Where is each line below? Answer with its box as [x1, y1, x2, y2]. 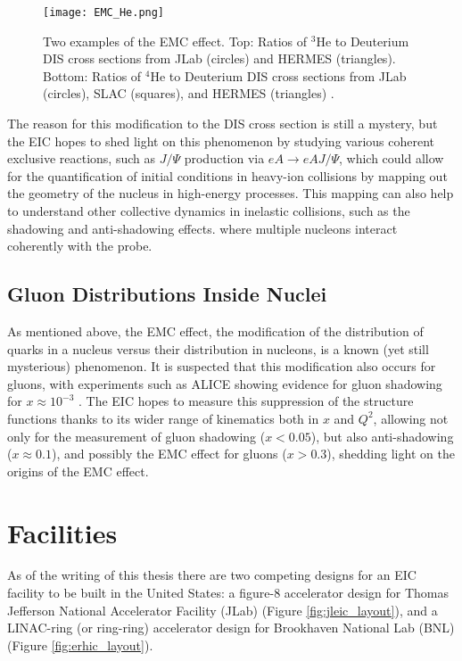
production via [184, 149, 265, 168]
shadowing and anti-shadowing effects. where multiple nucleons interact [7, 219, 398, 237]
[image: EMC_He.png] [43, 6, 165, 19]
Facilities [7, 514, 118, 550]
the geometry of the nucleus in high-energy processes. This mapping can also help [7, 184, 454, 202]
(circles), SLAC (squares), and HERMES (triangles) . [43, 84, 334, 103]
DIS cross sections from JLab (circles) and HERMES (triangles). [43, 49, 396, 68]
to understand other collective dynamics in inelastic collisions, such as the [7, 202, 410, 219]
